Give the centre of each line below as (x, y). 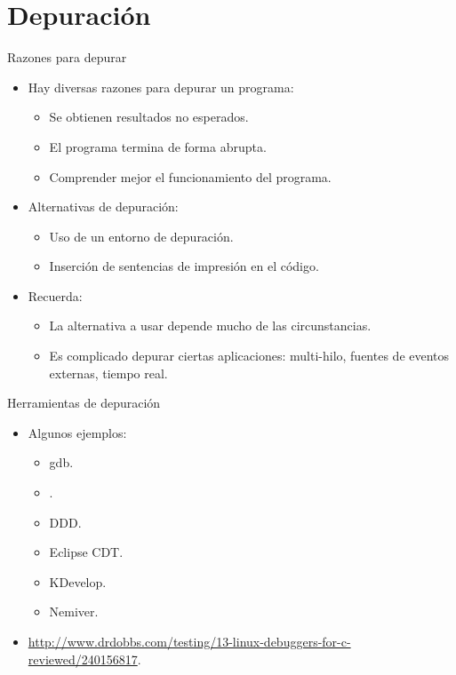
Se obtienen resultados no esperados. (149, 117)
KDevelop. (78, 581)
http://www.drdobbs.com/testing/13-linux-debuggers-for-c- (189, 641)
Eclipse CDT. (86, 552)
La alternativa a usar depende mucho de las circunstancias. (210, 326)
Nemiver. (74, 611)
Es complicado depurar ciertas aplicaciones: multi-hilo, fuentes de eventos (249, 356)
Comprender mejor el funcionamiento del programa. (190, 176)
